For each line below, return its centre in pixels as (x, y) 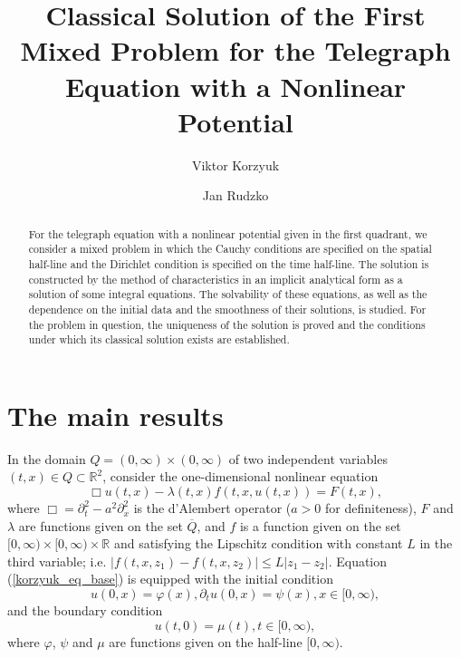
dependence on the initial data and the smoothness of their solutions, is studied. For (227, 309)
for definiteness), (371, 508)
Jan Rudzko (235, 195)
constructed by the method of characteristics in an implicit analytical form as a (216, 279)
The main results (115, 415)
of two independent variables (308, 458)
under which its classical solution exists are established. (159, 339)
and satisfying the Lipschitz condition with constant (258, 543)
